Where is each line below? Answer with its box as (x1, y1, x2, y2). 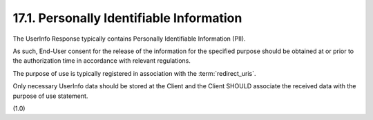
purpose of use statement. (12, 92, 88, 100)
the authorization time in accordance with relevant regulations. (12, 57, 191, 65)
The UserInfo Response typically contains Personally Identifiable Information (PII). (12, 34, 246, 43)
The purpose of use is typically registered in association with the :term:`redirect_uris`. (12, 69, 256, 77)
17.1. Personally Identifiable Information (12, 10, 242, 26)
